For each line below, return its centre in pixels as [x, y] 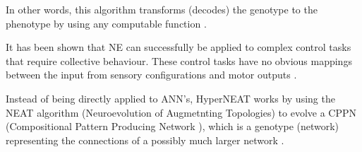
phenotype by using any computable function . [106, 23]
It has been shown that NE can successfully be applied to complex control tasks [179, 47]
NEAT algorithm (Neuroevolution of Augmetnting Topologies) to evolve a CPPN [181, 112]
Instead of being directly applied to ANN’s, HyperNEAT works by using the [170, 98]
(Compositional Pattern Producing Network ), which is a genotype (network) [173, 126]
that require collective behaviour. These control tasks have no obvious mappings [179, 60]
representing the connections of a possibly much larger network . [145, 140]
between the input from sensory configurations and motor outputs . [151, 75]
